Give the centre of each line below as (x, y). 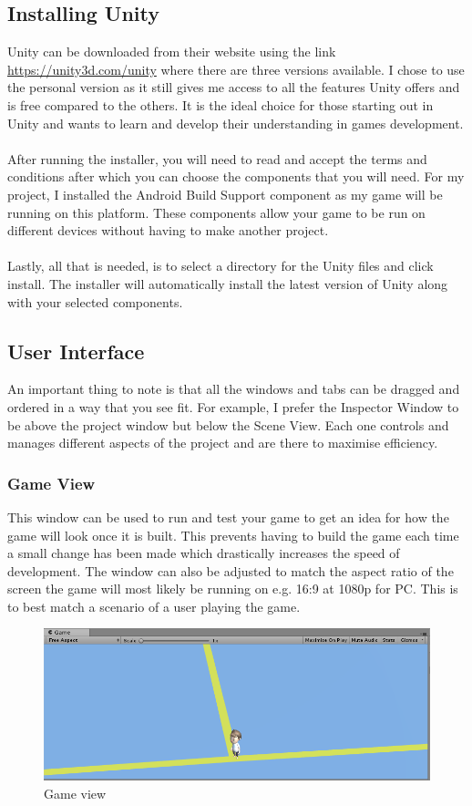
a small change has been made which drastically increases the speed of (204, 553)
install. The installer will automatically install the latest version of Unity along (228, 283)
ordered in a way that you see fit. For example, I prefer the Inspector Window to (233, 406)
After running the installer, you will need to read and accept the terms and (217, 158)
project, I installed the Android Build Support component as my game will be (225, 194)
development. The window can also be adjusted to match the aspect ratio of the (231, 570)
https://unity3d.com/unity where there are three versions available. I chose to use (236, 69)
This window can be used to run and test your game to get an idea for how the (228, 517)
